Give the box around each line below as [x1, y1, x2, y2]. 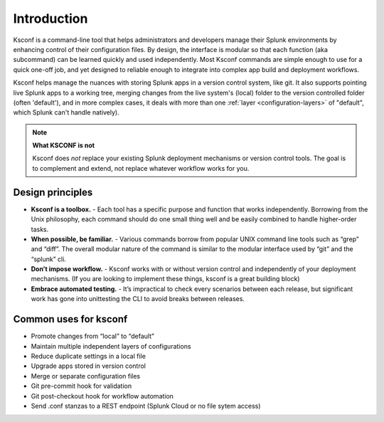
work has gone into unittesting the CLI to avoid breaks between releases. [31, 295, 245, 303]
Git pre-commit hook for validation [31, 381, 132, 391]
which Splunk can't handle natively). [13, 108, 120, 117]
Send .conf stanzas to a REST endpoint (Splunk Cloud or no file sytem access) [31, 401, 261, 410]
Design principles [13, 186, 93, 199]
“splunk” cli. [31, 255, 67, 263]
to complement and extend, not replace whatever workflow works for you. [32, 164, 250, 172]
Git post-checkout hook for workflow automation [31, 391, 174, 400]
